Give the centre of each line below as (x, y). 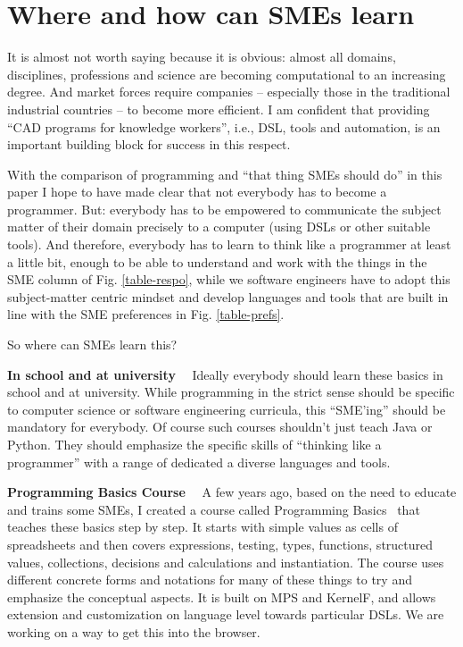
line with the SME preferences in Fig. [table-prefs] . (146, 314)
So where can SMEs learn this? (92, 345)
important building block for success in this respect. (149, 144)
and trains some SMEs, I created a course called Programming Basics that (214, 509)
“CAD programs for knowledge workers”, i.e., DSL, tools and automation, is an (224, 126)
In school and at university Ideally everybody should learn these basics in (225, 374)
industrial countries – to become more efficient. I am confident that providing (219, 109)
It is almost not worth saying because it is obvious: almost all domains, (202, 57)
